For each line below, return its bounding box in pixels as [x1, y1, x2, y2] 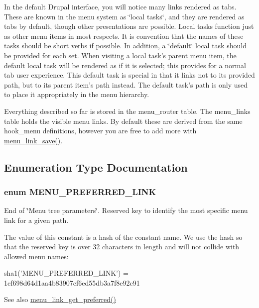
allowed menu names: [4, 251, 69, 261]
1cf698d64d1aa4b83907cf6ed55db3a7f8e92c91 [4, 277, 140, 288]
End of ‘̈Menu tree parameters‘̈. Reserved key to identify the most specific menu [4, 205, 248, 215]
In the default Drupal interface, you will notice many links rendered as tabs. [4, 1, 237, 11]
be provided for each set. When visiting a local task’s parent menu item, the [4, 50, 237, 60]
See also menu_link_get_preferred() [4, 294, 117, 305]
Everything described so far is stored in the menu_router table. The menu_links [4, 105, 251, 116]
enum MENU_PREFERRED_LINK [4, 186, 156, 198]
